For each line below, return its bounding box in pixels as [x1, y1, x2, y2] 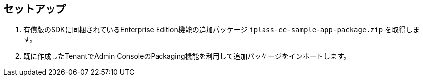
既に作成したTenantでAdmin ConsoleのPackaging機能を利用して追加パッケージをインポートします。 [23, 52, 351, 61]
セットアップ [3, 3, 66, 15]
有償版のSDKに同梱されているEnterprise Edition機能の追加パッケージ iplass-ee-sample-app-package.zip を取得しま [23, 25, 420, 34]
